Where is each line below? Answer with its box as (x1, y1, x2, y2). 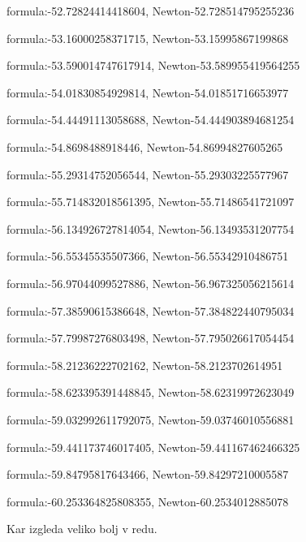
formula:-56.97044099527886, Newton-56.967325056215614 (6, 274, 295, 291)
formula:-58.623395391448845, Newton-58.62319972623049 (6, 384, 295, 401)
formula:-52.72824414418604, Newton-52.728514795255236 (6, 2, 295, 19)
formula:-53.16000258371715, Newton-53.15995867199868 (6, 29, 289, 46)
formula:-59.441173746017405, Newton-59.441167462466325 (6, 438, 300, 455)
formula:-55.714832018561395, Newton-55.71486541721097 (6, 193, 295, 210)
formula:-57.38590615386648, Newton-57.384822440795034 (6, 302, 295, 319)
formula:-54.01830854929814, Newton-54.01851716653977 (6, 84, 289, 101)
